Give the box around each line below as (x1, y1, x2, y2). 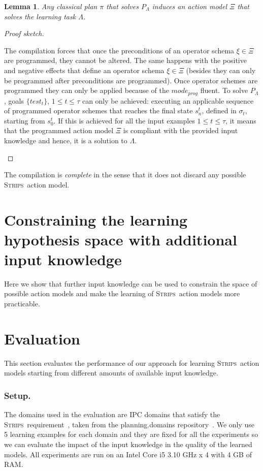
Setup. (4, 389, 31, 401)
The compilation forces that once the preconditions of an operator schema (4, 45, 235, 55)
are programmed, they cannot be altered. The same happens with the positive (4, 55, 247, 66)
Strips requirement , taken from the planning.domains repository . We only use (4, 419, 255, 429)
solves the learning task (4, 11, 76, 21)
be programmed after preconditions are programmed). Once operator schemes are (4, 75, 258, 85)
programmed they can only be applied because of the (4, 85, 169, 96)
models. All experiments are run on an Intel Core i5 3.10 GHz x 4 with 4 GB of (4, 449, 252, 459)
